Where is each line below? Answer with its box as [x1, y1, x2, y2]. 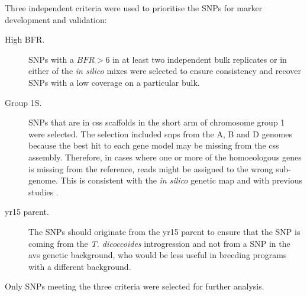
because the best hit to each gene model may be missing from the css [28, 139, 279, 152]
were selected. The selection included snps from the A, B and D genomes [28, 127, 293, 140]
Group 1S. [5, 96, 42, 108]
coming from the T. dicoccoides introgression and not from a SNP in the [28, 237, 290, 249]
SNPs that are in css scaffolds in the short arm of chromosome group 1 [28, 116, 285, 128]
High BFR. [5, 33, 45, 46]
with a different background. [28, 260, 131, 272]
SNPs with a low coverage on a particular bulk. [28, 76, 200, 88]
